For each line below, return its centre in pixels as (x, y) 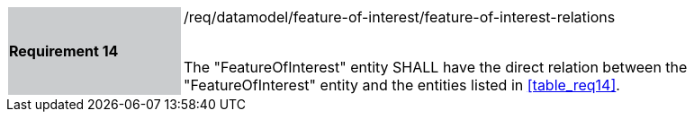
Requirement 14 (64, 51)
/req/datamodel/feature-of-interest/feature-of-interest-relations (400, 17)
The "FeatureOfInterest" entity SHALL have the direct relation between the (436, 67)
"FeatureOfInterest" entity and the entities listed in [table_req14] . (402, 85)
